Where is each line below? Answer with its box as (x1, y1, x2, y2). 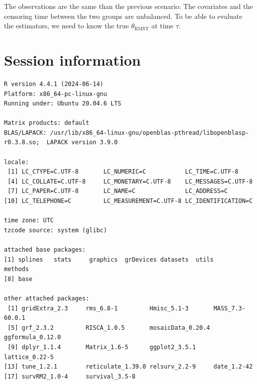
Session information (4, 49, 141, 70)
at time (151, 20, 174, 31)
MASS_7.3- (213, 304, 246, 312)
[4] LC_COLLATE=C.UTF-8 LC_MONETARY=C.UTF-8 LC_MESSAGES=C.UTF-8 (7, 178, 253, 185)
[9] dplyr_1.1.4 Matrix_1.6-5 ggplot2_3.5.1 (7, 343, 196, 351)
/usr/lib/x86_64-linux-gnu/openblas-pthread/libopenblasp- (50, 129, 249, 136)
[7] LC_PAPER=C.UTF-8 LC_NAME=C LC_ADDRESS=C (7, 188, 228, 195)
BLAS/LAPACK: (4, 129, 47, 136)
